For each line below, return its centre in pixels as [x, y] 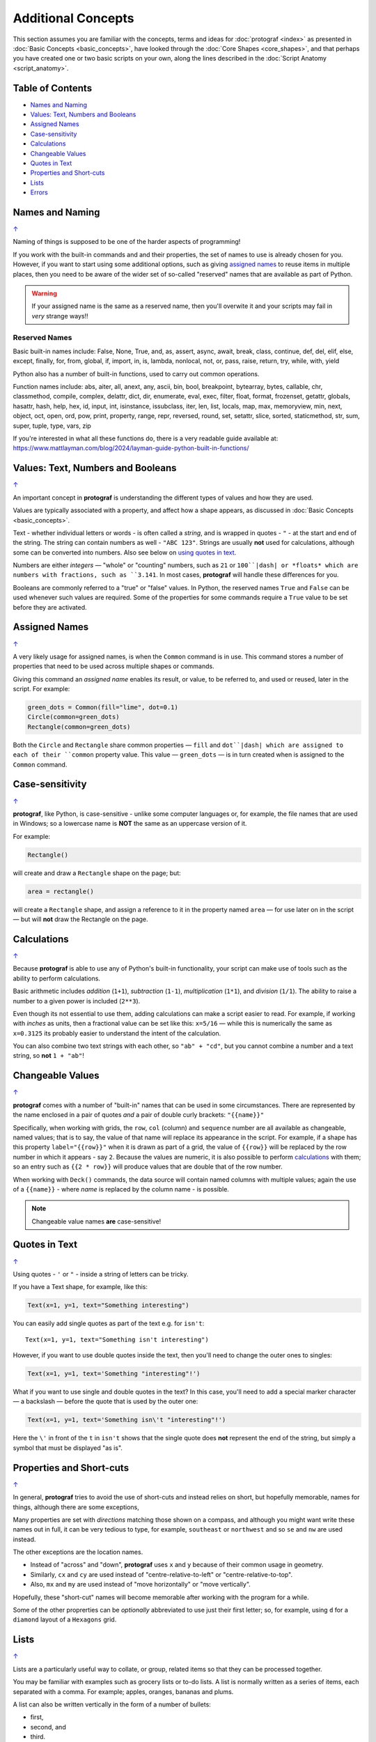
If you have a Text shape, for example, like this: [80, 1287]
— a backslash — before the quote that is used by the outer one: [105, 1401]
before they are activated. [50, 607]
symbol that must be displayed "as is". [68, 1448]
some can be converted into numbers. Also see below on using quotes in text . [125, 552]
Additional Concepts [73, 18]
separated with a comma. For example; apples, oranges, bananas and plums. [123, 1691]
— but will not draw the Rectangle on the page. [81, 919]
